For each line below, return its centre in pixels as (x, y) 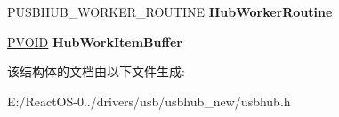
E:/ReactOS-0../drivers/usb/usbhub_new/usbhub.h (149, 101)
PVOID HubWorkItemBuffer (95, 41)
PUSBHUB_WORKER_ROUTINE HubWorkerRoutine (170, 12)
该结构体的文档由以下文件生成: (96, 71)
